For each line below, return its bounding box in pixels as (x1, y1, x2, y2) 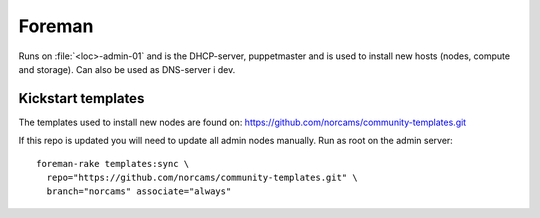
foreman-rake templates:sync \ (36, 158, 190, 169)
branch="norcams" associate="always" (46, 186, 232, 197)
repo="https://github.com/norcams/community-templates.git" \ (46, 172, 359, 184)
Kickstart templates (18, 90, 145, 107)
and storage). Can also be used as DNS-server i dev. (18, 63, 236, 75)
